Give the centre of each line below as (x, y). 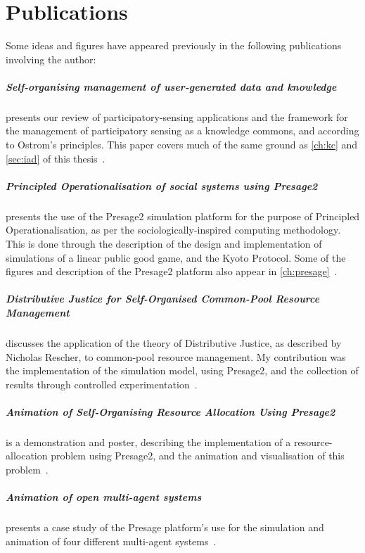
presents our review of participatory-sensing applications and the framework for (177, 116)
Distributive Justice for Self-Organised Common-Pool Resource (163, 299)
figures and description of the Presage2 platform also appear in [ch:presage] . (172, 271)
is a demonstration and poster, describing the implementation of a (148, 441)
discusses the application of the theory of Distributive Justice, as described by (174, 342)
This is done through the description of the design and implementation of (164, 243)
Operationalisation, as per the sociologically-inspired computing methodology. (173, 230)
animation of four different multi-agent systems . (111, 541)
